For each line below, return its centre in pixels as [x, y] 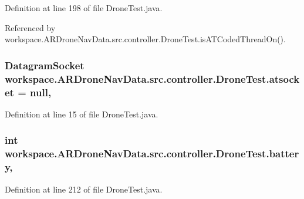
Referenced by [30, 27]
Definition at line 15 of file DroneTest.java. [82, 114]
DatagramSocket [45, 65]
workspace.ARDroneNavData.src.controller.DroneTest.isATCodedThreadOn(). [145, 39]
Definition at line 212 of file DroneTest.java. [84, 189]
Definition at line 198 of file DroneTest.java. [84, 8]
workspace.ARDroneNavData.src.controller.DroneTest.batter [152, 154]
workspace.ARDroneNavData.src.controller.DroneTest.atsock [152, 78]
